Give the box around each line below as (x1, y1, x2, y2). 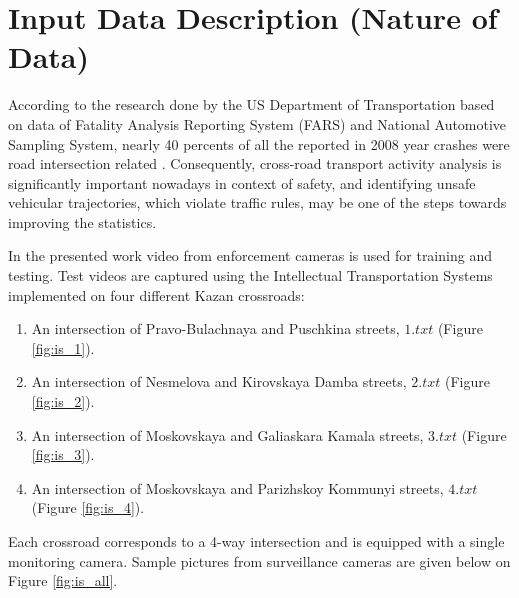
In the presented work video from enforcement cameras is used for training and (8, 245, 492, 266)
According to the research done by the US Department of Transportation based (8, 94, 495, 115)
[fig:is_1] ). (31, 337, 95, 358)
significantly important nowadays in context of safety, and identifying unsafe (8, 172, 476, 193)
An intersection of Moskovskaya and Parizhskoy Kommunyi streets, (31, 477, 444, 498)
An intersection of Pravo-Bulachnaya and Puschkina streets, (31, 318, 400, 339)
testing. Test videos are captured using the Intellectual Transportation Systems (8, 265, 493, 286)
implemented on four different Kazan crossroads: (8, 284, 305, 305)
